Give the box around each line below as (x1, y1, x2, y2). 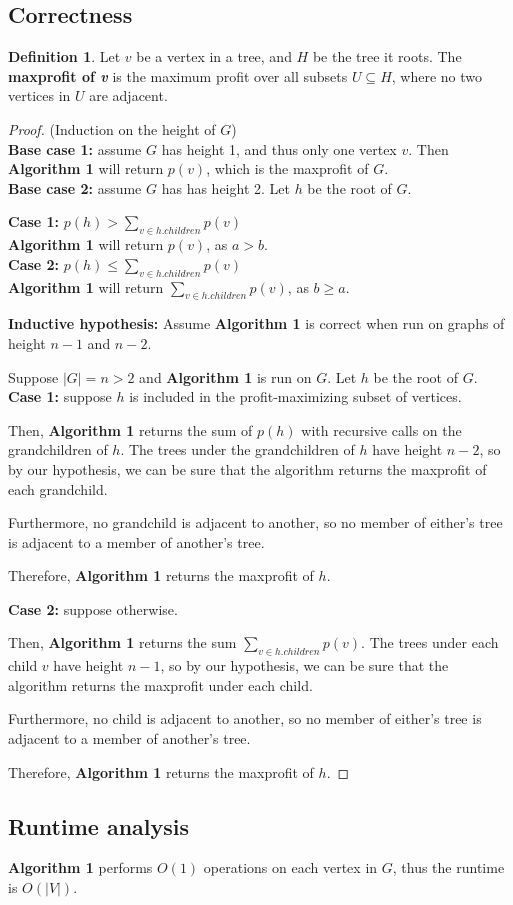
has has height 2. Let (161, 177, 290, 198)
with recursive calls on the (301, 419, 462, 440)
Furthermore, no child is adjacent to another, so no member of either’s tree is (8, 708, 482, 729)
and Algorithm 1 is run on (139, 366, 312, 387)
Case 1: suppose (8, 386, 112, 407)
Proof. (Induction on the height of (8, 118, 216, 139)
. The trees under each (361, 632, 499, 653)
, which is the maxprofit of (206, 158, 369, 179)
